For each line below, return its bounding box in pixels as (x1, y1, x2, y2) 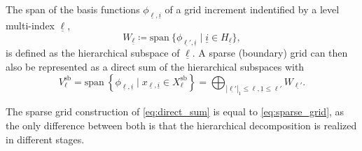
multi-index (6, 18, 55, 33)
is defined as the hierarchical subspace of (6, 45, 180, 60)
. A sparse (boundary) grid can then (192, 45, 348, 60)
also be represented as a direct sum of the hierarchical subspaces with (6, 59, 305, 73)
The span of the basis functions (6, 2, 140, 16)
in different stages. (6, 131, 85, 146)
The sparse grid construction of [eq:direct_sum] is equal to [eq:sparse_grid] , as (6, 104, 344, 119)
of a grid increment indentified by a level (165, 2, 340, 16)
